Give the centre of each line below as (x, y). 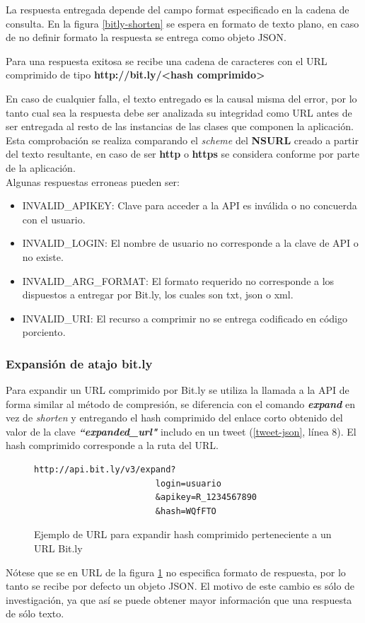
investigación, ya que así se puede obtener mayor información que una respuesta (179, 599)
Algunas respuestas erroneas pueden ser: (93, 181)
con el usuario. (54, 219)
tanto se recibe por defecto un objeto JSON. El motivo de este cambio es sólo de (180, 586)
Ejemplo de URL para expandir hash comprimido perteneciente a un (183, 534)
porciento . (44, 332)
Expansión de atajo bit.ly (79, 363)
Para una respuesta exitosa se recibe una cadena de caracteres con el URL (167, 60)
